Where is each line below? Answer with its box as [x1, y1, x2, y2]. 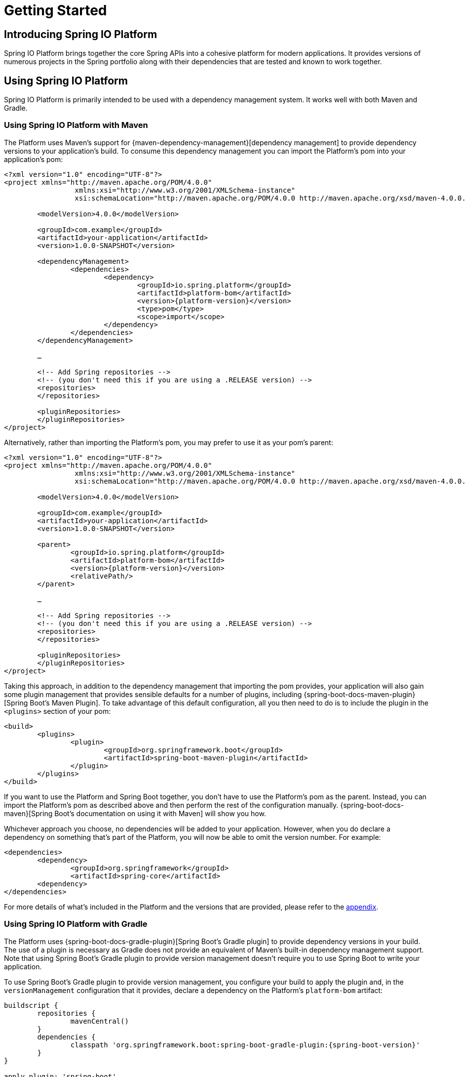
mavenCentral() [70, 1017, 129, 1025]
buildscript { [4, 1001, 58, 1009]
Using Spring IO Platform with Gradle [4, 919, 148, 929]
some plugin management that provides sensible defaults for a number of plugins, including [4, 690, 302, 699]
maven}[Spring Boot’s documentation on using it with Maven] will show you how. [4, 809, 266, 818]
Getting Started [4, 2, 107, 19]
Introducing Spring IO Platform [4, 28, 157, 41]
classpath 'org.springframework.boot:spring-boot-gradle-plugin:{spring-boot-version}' [70, 1040, 420, 1049]
